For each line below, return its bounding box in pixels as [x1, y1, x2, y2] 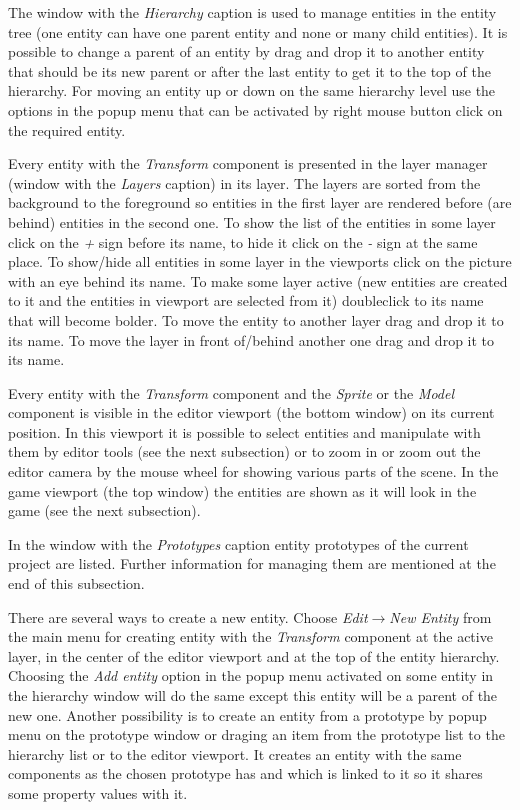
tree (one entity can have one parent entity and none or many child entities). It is [8, 21, 508, 42]
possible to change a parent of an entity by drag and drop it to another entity [8, 41, 485, 62]
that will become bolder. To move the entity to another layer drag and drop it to [8, 309, 504, 330]
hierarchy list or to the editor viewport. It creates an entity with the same [8, 743, 462, 764]
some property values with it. [8, 782, 188, 803]
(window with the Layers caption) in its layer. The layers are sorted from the [8, 172, 481, 193]
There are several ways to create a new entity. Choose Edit [8, 606, 368, 627]
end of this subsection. [8, 573, 145, 594]
